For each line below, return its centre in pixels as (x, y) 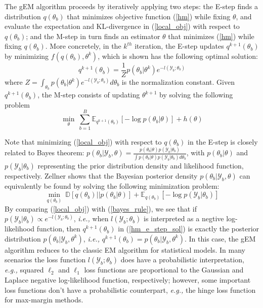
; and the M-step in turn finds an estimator (93, 36)
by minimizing (27, 56)
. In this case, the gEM (220, 238)
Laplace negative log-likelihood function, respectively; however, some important (128, 279)
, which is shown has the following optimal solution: (178, 56)
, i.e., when (91, 218)
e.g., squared (24, 270)
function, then (58, 229)
